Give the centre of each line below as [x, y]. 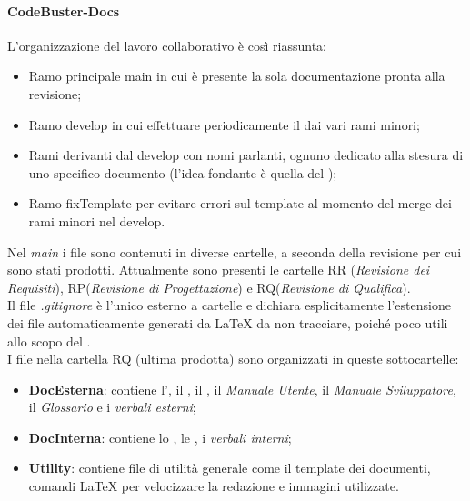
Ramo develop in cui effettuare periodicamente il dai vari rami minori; [224, 124]
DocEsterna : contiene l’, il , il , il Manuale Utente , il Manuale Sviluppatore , [242, 389]
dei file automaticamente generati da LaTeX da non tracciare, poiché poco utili [228, 322]
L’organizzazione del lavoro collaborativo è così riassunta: [167, 45]
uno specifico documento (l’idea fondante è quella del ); [183, 172]
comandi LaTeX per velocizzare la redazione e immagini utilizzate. [214, 486]
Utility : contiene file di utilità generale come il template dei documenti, [230, 468]
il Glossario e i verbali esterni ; [112, 407]
